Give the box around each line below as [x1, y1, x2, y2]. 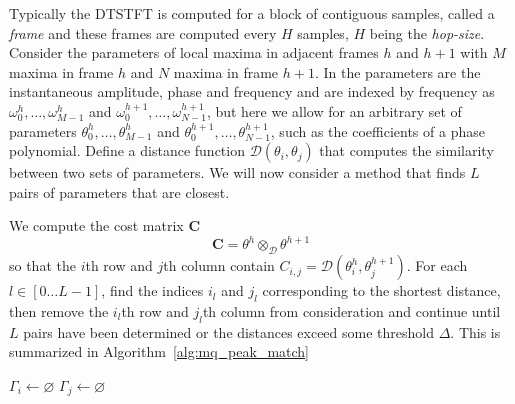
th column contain [163, 255, 275, 276]
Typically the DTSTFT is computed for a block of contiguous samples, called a [9, 3, 495, 23]
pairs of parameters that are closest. [9, 181, 230, 202]
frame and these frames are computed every [9, 22, 277, 43]
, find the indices [101, 280, 204, 301]
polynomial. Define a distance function [9, 140, 245, 161]
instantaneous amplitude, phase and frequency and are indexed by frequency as [9, 81, 495, 102]
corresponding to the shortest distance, [262, 280, 501, 301]
